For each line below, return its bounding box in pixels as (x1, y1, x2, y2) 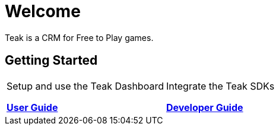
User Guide (7, 101, 58, 113)
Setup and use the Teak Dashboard (7, 80, 164, 92)
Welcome (5, 1, 81, 21)
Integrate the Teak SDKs (166, 80, 275, 92)
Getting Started (5, 53, 98, 68)
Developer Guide (166, 101, 243, 113)
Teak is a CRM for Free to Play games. (5, 32, 154, 43)
